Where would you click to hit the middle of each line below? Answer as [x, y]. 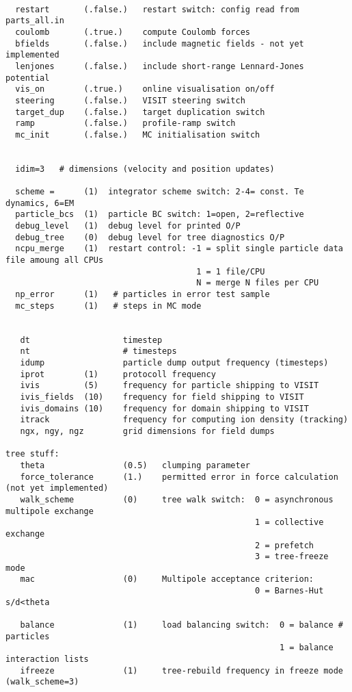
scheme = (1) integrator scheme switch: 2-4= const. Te [160, 192]
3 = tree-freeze [292, 557]
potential [28, 78]
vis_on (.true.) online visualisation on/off [145, 89]
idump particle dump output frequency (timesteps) [174, 363]
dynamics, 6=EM [40, 203]
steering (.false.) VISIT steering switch [130, 100]
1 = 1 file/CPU [231, 271]
